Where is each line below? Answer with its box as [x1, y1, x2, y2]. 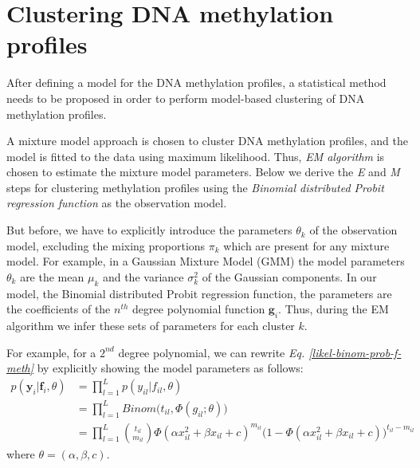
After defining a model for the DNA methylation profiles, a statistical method [6, 74, 387, 91]
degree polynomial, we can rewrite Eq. [118, 344, 305, 360]
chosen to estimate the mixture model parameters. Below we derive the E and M [6, 163, 400, 180]
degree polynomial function [132, 301, 265, 317]
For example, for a [6, 344, 96, 360]
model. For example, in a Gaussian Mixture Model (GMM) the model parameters [6, 253, 405, 269]
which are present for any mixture [223, 237, 390, 254]
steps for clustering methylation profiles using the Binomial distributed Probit [6, 179, 384, 195]
